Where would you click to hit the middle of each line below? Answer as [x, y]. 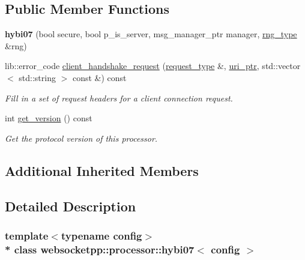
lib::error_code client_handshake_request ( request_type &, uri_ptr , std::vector [153, 66]
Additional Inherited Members [102, 170]
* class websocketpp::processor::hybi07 [100, 249]
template [27, 235]
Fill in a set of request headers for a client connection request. [119, 98]
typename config [101, 235]
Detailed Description [71, 206]
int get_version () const [49, 118]
